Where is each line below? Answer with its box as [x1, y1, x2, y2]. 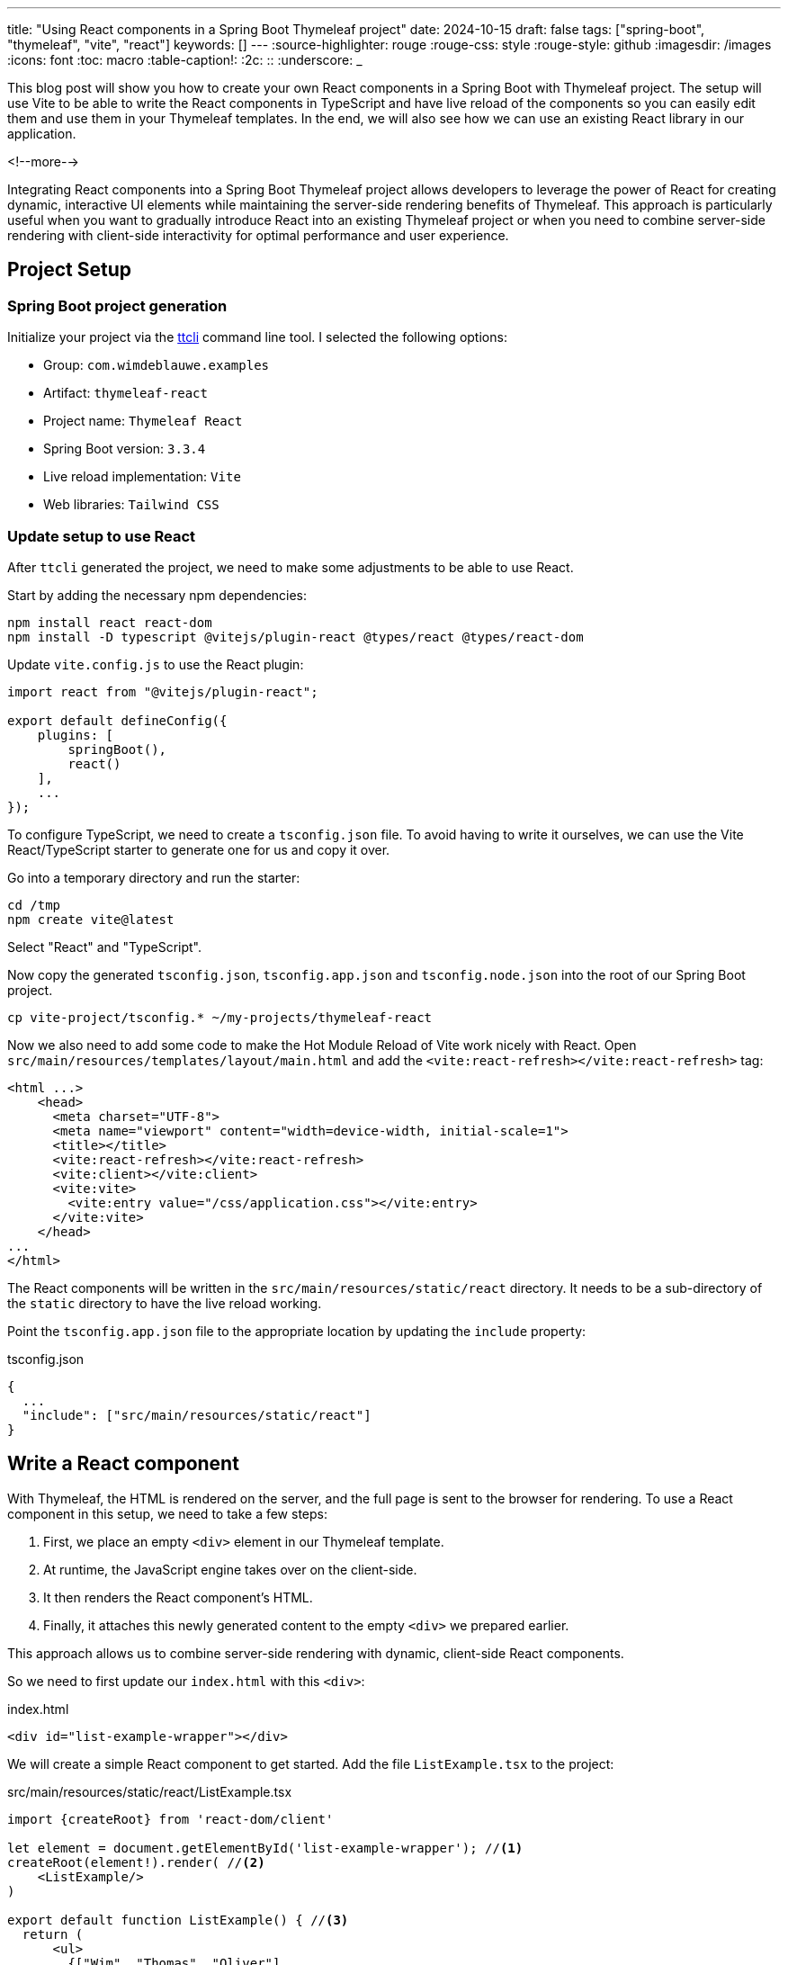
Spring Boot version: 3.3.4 [43, 441, 206, 457]
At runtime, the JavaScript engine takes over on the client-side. [43, 1561, 417, 1577]
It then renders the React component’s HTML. [43, 1589, 313, 1605]
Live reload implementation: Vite [43, 469, 241, 485]
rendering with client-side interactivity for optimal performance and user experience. [7, 228, 509, 243]
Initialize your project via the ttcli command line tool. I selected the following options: [7, 329, 507, 345]
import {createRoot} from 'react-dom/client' [7, 1811, 334, 1826]
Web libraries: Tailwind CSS [43, 497, 219, 513]
